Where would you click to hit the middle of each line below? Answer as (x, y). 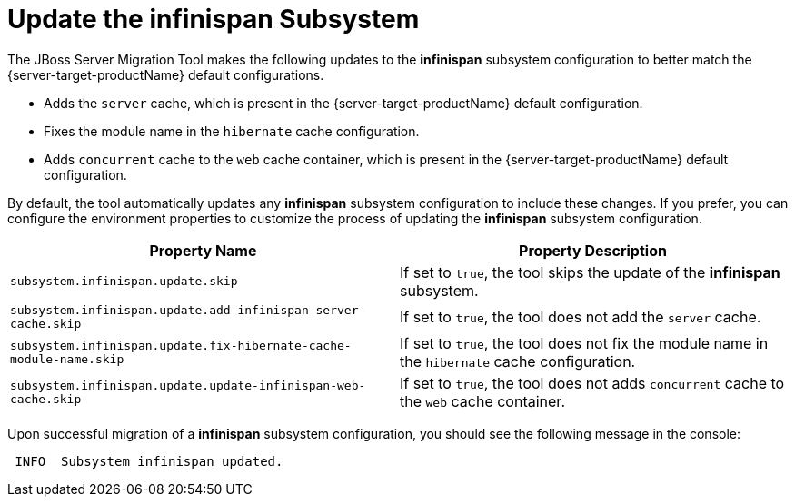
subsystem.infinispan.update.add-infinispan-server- (188, 310)
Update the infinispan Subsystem (214, 19)
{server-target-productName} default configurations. (166, 74)
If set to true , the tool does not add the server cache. (581, 316)
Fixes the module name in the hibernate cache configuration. (232, 131)
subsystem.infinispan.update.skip (124, 282)
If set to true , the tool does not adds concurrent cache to (592, 383)
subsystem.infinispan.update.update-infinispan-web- (188, 385)
